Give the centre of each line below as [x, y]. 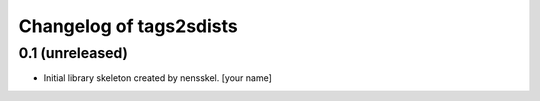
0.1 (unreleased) [73, 53]
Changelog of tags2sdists [128, 26]
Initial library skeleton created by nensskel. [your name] [157, 78]
